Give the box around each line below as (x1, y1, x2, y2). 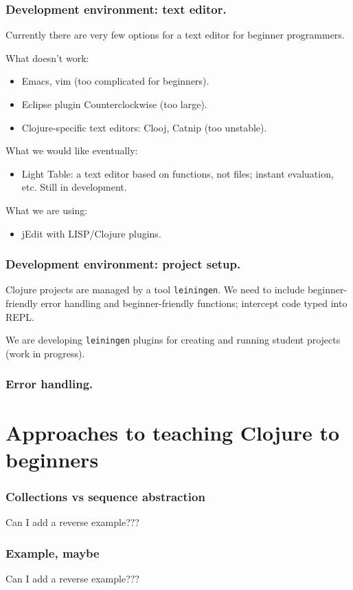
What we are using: (5, 202, 88, 217)
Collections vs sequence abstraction (5, 487, 205, 505)
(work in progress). (5, 346, 85, 360)
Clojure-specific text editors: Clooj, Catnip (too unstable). (21, 120, 267, 134)
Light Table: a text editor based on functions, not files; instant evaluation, (21, 166, 334, 180)
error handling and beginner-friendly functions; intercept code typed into (41, 296, 348, 310)
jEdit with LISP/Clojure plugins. (21, 226, 161, 240)
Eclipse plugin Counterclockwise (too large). (21, 97, 207, 111)
